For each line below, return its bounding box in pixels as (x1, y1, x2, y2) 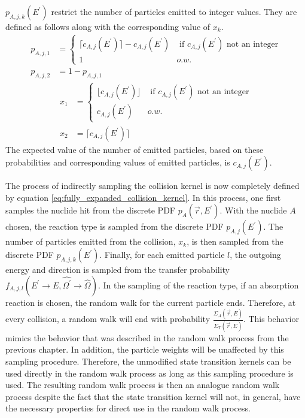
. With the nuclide (219, 204, 287, 216)
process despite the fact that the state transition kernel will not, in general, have (5, 390, 301, 402)
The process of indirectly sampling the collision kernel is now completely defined (5, 179, 300, 192)
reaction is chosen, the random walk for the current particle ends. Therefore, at (5, 296, 296, 308)
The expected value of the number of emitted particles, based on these (5, 143, 264, 155)
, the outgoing (230, 248, 281, 261)
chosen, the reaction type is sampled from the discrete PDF (5, 220, 224, 233)
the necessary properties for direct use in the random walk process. (5, 402, 251, 414)
